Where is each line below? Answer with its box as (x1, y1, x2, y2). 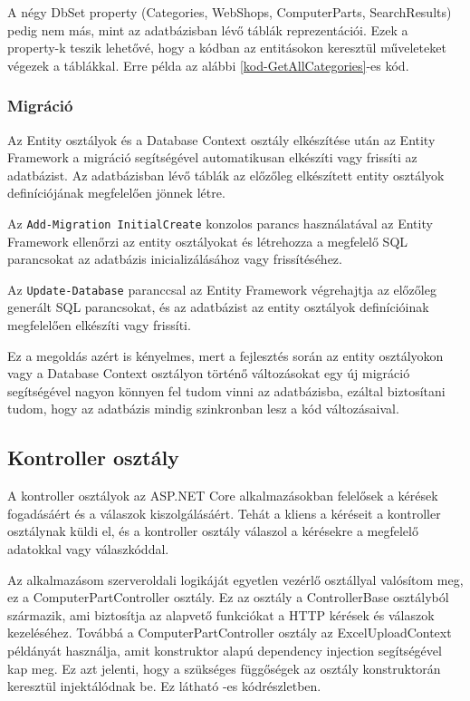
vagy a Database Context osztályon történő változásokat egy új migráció (7, 364, 410, 383)
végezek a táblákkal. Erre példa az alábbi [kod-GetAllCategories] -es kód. (7, 55, 409, 74)
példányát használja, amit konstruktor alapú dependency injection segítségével (7, 640, 442, 659)
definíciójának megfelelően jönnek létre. (7, 183, 225, 202)
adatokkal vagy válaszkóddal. (7, 540, 169, 559)
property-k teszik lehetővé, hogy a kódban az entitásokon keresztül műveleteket (7, 38, 446, 57)
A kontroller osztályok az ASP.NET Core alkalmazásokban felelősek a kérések (7, 486, 438, 505)
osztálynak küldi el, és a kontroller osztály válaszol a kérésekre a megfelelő (7, 521, 418, 540)
